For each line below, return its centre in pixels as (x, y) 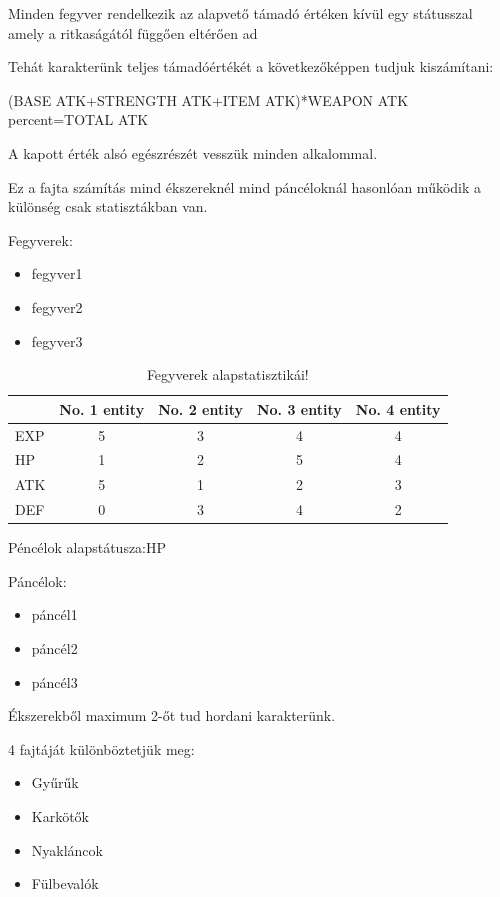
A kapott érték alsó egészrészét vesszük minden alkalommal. (193, 152)
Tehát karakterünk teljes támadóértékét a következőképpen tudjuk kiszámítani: (251, 66)
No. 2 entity (200, 408)
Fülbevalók (65, 883)
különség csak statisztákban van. (108, 206)
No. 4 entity (398, 408)
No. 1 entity (102, 408)
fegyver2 (57, 306)
